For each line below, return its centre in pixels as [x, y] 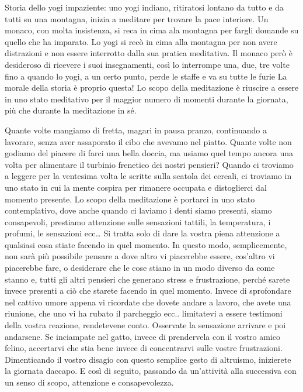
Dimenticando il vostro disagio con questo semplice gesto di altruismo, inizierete [148, 359]
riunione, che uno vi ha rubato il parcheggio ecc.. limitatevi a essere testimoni [144, 313]
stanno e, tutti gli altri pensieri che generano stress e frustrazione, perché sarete [147, 279]
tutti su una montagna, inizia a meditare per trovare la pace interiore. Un [137, 18]
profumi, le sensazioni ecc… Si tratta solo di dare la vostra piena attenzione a [142, 233]
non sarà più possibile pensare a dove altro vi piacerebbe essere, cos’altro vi [140, 256]
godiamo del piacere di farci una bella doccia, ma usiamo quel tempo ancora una [149, 153]
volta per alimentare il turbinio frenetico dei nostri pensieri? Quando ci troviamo [149, 164]
